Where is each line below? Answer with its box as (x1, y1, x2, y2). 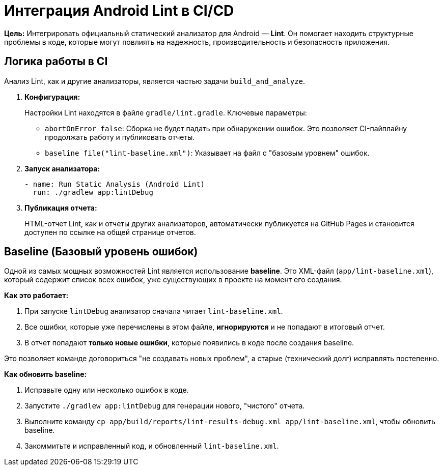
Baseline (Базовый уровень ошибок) (4, 245, 198, 258)
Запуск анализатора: (24, 164, 100, 173)
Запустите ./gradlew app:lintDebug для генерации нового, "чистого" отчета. (24, 401, 305, 410)
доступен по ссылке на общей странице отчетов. (24, 227, 196, 237)
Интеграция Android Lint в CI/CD (4, 2, 234, 19)
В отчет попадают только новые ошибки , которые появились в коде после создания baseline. (24, 338, 354, 347)
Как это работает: (4, 291, 69, 300)
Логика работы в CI (4, 55, 108, 68)
